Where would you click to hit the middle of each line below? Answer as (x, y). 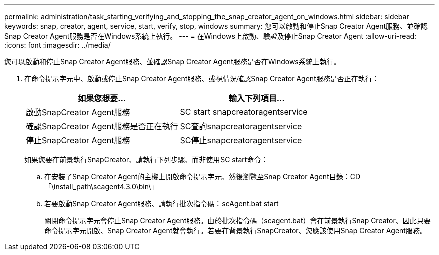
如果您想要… (102, 98)
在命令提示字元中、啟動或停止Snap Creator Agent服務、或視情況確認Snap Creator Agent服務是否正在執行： (202, 78)
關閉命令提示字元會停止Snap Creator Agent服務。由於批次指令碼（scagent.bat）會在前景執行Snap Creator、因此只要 (238, 221)
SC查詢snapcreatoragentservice (241, 126)
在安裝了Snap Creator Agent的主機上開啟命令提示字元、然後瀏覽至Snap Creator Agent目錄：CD (202, 177)
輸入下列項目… (256, 98)
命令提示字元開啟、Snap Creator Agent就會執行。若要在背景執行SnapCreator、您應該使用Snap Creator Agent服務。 (236, 231)
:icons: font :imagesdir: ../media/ (57, 45)
